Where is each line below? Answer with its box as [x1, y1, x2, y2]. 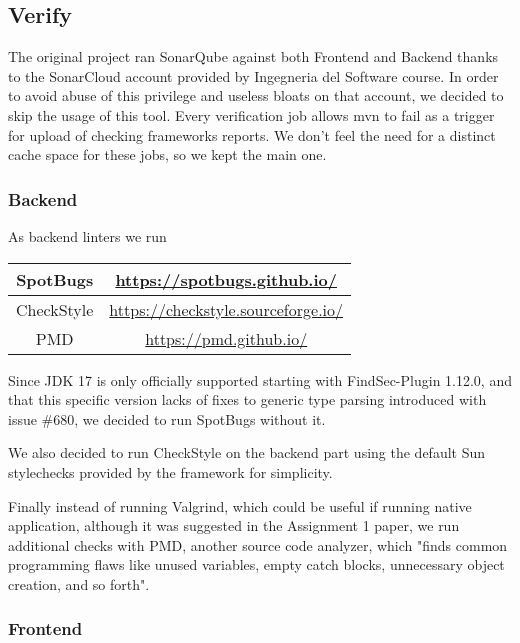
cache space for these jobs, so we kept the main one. [8, 144, 327, 165]
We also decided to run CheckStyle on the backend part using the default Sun [8, 442, 486, 463]
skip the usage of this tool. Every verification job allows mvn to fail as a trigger [8, 104, 495, 125]
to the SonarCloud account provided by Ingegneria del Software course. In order [8, 65, 499, 86]
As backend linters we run [8, 225, 167, 246]
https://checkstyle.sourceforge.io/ [109, 297, 344, 321]
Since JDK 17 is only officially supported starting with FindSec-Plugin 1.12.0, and [8, 369, 512, 390]
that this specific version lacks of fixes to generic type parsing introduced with [8, 389, 487, 410]
